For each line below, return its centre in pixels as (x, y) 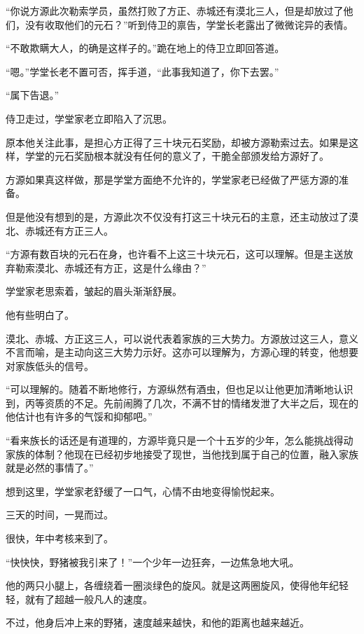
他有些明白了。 (40, 314)
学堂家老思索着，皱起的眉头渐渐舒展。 (94, 291)
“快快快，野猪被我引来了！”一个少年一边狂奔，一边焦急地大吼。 (153, 561)
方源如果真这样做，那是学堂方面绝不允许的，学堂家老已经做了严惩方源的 (172, 179)
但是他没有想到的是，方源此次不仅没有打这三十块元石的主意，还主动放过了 (177, 216)
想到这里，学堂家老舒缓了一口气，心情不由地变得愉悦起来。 (143, 491)
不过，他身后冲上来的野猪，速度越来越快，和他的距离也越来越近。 (157, 622)
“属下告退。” (33, 95)
